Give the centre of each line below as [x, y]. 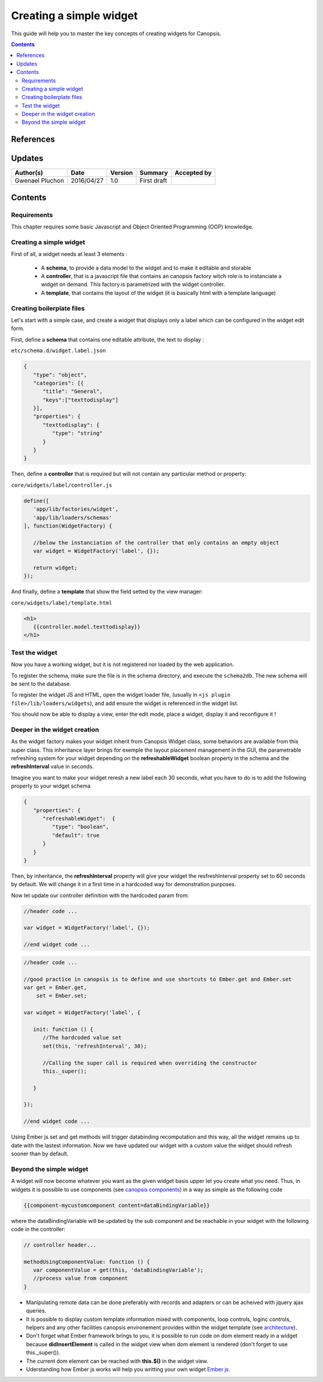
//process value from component [80, 1279]
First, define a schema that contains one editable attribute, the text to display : [108, 339]
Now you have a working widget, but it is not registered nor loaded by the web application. [123, 664]
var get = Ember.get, [55, 988]
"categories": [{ [58, 383]
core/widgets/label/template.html [62, 603]
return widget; [55, 568]
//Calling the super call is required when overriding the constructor [150, 1063]
